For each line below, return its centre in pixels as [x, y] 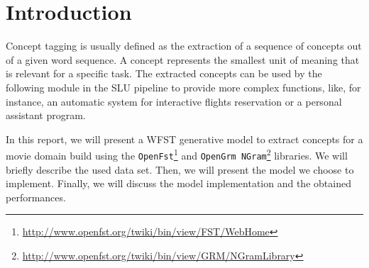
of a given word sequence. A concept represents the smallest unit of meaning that [183, 59]
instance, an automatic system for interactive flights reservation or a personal [174, 101]
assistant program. [46, 115]
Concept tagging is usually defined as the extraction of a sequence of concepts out [184, 46]
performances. [36, 197]
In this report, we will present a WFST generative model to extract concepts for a [184, 139]
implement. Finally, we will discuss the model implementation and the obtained [178, 183]
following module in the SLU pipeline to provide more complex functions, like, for [183, 87]
